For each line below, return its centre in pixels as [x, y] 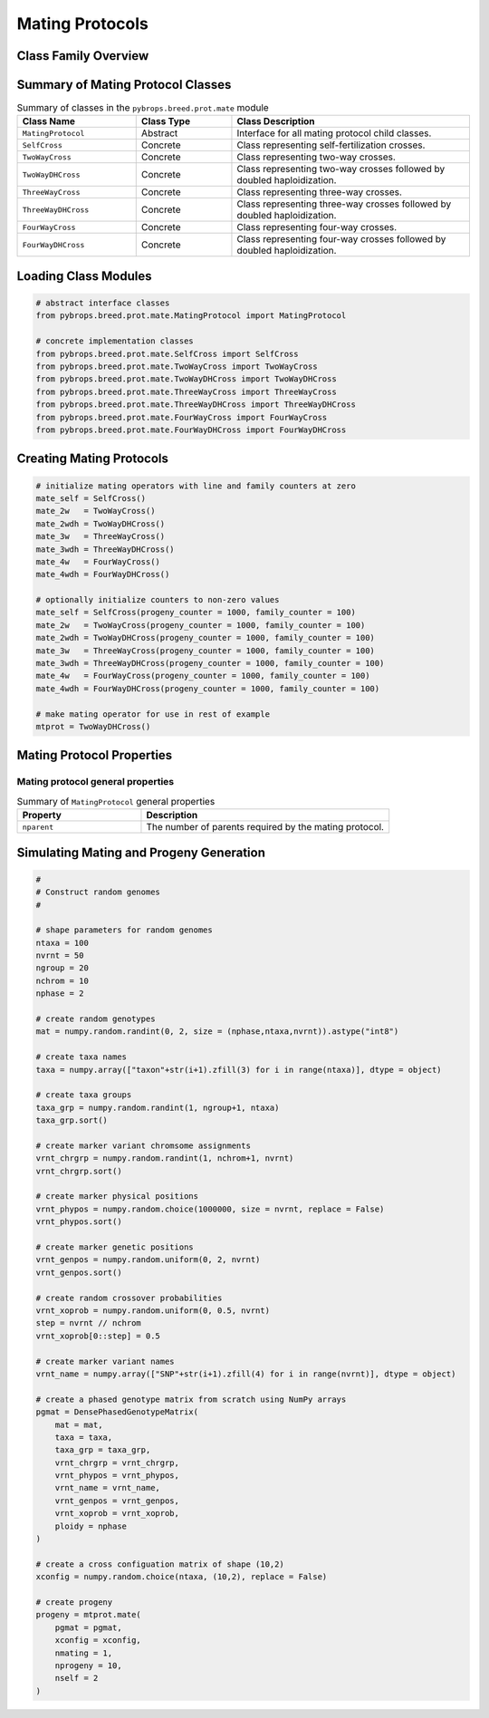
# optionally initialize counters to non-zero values [158, 600]
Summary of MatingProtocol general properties [116, 801]
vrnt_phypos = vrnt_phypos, [117, 1476]
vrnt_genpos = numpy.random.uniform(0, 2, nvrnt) [148, 1260]
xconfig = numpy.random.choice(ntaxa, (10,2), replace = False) [182, 1577]
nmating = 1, [84, 1653]
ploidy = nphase [91, 1526]
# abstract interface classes [103, 303]
